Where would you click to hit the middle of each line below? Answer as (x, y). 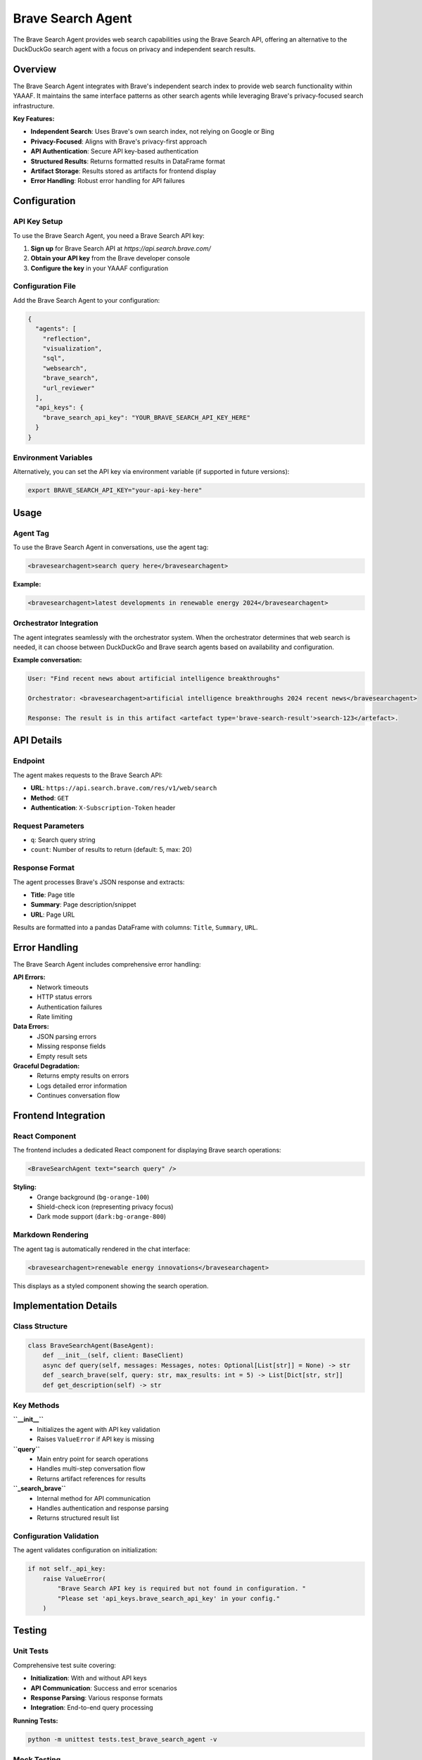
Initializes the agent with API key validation (98, 1429)
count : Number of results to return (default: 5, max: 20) (111, 850)
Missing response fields (71, 1046)
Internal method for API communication (94, 1498)
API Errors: (29, 977)
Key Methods (36, 1406)
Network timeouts (63, 987)
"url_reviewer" (69, 388)
